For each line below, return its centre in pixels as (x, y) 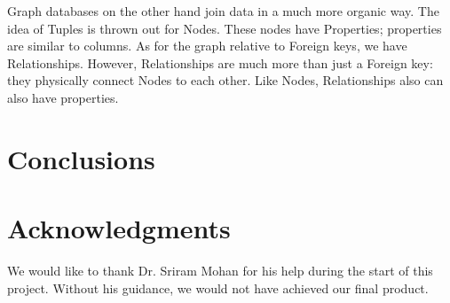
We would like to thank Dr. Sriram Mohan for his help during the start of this (220, 271)
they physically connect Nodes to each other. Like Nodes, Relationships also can (225, 80)
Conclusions (81, 158)
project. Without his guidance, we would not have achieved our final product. (218, 287)
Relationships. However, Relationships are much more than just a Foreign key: (220, 62)
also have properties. (63, 97)
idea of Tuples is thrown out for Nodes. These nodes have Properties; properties (225, 28)
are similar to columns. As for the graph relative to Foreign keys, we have (207, 46)
